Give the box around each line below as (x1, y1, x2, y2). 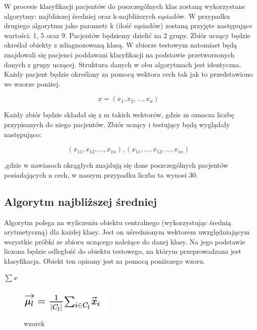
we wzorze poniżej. (4, 78, 60, 89)
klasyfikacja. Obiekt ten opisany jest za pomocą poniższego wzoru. (4, 255, 205, 266)
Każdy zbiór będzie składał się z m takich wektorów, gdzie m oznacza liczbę (4, 109, 234, 120)
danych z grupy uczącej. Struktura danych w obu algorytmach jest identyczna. (4, 59, 242, 69)
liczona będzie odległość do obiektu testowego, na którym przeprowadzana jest (4, 246, 242, 256)
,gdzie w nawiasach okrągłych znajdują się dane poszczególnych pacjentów (4, 160, 228, 170)
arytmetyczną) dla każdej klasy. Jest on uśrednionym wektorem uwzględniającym (4, 227, 250, 237)
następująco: (4, 129, 42, 139)
